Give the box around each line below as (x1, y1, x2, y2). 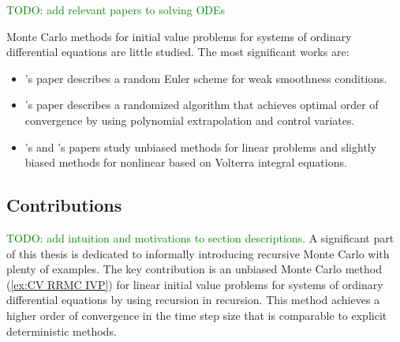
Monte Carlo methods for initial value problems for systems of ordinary (6, 28, 352, 44)
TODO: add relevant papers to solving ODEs (6, 2, 226, 17)
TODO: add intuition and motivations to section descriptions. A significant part (6, 229, 394, 246)
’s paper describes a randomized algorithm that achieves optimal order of (24, 96, 379, 113)
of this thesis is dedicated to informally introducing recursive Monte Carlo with (6, 245, 390, 261)
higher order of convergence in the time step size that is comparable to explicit (6, 306, 387, 323)
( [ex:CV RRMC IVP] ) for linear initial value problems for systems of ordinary (6, 276, 383, 292)
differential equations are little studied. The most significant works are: (6, 43, 350, 60)
